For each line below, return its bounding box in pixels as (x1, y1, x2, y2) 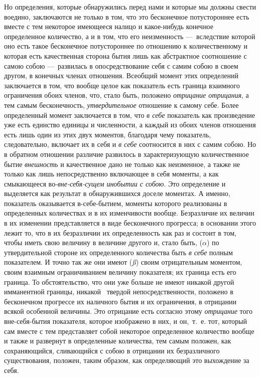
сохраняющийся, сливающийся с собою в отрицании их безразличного (4, 345, 220, 355)
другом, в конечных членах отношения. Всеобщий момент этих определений (4, 70, 239, 81)
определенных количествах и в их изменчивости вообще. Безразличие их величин (4, 208, 254, 218)
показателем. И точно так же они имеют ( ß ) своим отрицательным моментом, (4, 257, 242, 267)
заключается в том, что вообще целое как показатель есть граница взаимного (4, 80, 240, 90)
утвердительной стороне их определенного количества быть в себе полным (4, 247, 233, 257)
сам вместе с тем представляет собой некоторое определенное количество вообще (4, 325, 254, 336)
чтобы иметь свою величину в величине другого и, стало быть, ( (4, 237, 203, 248)
